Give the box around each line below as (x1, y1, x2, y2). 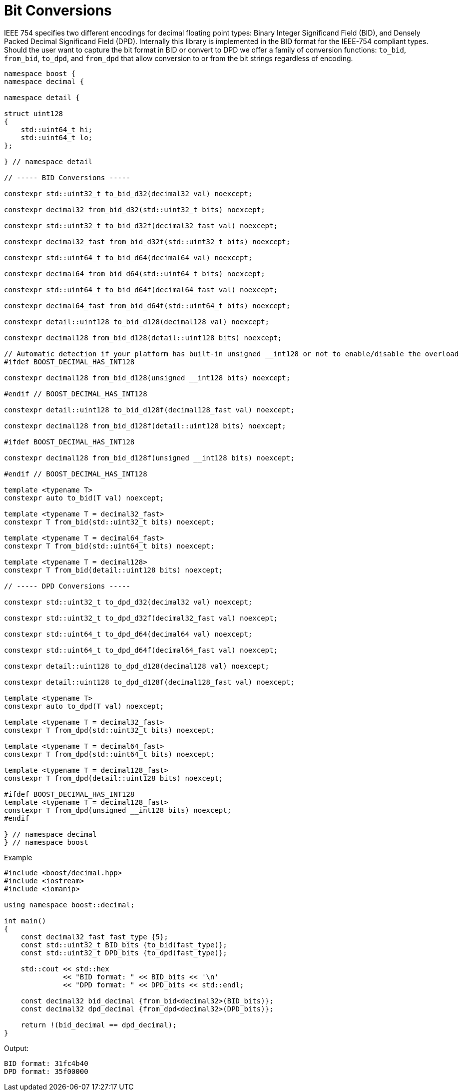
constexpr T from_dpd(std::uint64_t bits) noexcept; (4, 750, 215, 758)
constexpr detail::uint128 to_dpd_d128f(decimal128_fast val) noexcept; (4, 678, 295, 686)
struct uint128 (4, 109, 63, 118)
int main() (4, 916, 46, 925)
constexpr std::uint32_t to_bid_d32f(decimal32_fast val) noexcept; (4, 221, 278, 230)
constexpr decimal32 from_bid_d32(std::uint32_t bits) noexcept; (4, 205, 265, 214)
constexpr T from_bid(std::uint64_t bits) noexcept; (4, 541, 215, 550)
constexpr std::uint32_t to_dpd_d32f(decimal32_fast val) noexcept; (4, 614, 278, 622)
